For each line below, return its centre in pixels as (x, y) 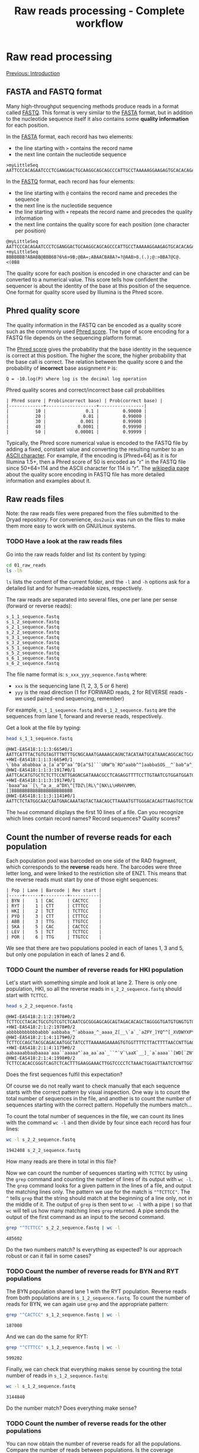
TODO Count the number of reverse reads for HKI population (95, 970)
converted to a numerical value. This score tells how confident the (87, 279)
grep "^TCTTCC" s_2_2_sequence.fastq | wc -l (63, 1228)
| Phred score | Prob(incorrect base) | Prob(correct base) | (84, 401)
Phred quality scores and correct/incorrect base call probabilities (85, 390)
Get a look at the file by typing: (44, 728)
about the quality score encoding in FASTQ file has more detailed (85, 474)
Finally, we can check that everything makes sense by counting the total (94, 1369)
